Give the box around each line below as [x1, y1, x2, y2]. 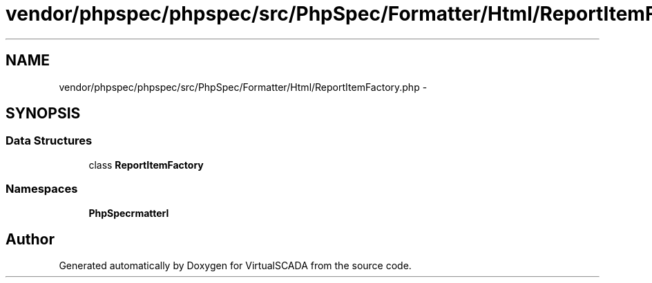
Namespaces [6, 182, 78, 196]
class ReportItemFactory [88, 158, 204, 171]
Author [6, 230, 55, 248]
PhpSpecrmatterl [88, 207, 169, 219]
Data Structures [6, 134, 93, 148]
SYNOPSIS [6, 105, 81, 123]
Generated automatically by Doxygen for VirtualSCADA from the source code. [59, 260, 412, 272]
